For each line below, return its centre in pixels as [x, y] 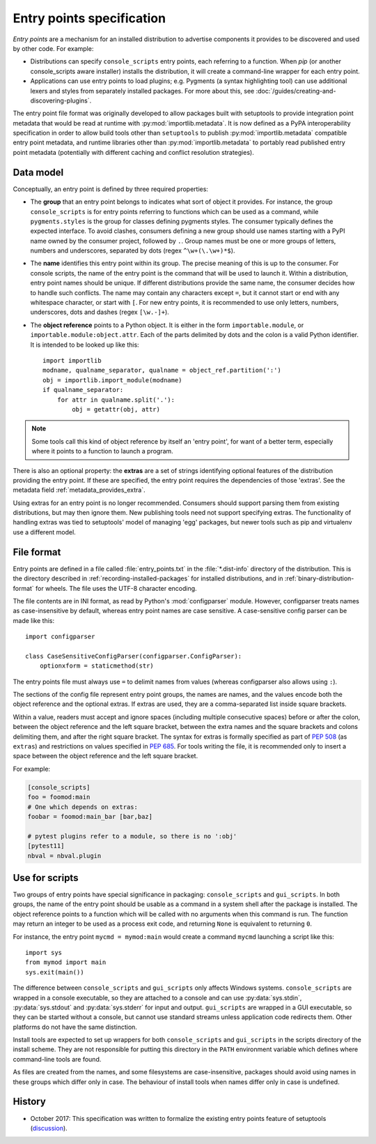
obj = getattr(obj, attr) [116, 409]
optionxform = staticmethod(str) [97, 666]
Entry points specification [89, 18]
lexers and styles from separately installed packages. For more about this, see [142, 91]
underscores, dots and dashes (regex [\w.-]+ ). [100, 312]
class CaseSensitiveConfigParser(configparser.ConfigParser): [134, 656]
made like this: [34, 620]
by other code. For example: [53, 48]
